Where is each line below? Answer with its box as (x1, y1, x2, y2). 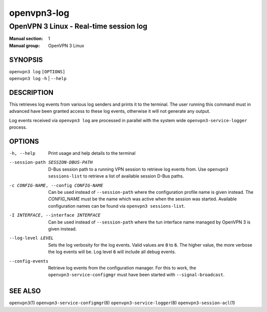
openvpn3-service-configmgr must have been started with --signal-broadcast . (48, 272, 225, 278)
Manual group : (9, 43, 40, 48)
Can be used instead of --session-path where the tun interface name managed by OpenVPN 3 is (48, 219, 251, 225)
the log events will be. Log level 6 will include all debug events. (48, 249, 176, 255)
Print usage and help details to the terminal (48, 150, 136, 156)
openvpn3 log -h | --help (9, 76, 67, 82)
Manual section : (9, 36, 44, 42)
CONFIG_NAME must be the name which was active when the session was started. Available (48, 196, 237, 202)
